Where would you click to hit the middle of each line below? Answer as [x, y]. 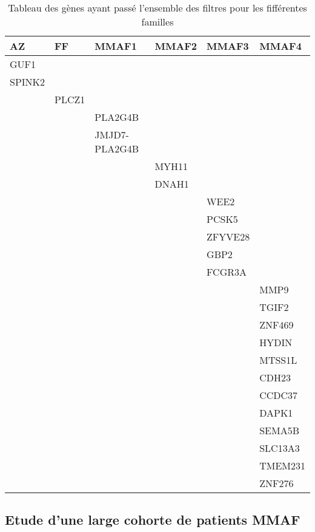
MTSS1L [278, 360]
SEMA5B [279, 430]
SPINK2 [28, 82]
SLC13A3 [280, 448]
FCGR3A [227, 272]
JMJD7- [112, 135]
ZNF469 [277, 325]
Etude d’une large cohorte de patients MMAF [153, 520]
